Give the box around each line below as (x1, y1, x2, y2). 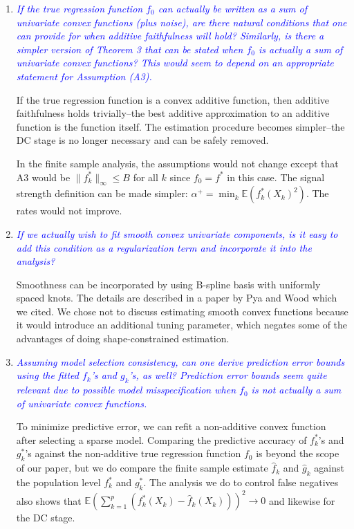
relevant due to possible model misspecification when (16, 382, 236, 397)
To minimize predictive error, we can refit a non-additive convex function (16, 419, 326, 434)
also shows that (16, 493, 82, 508)
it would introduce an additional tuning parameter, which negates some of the (16, 317, 348, 332)
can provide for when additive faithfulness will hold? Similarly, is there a (16, 28, 324, 43)
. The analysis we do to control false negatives (143, 475, 339, 490)
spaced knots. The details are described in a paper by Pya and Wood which (16, 290, 337, 305)
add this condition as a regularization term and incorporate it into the (16, 240, 312, 254)
